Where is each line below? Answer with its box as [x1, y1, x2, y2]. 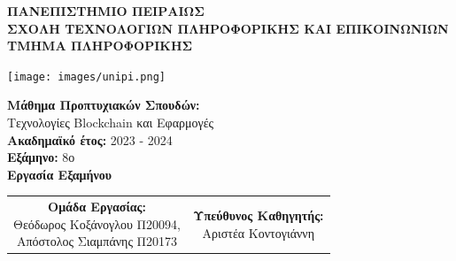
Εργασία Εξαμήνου [7, 165, 112, 183]
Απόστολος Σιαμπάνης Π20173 [16, 232, 178, 250]
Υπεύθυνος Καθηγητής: [193, 205, 324, 224]
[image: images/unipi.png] [7, 70, 166, 83]
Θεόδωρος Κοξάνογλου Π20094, [13, 214, 182, 233]
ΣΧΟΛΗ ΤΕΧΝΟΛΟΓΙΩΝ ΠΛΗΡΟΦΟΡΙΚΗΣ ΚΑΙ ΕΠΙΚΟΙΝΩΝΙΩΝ [7, 19, 449, 37]
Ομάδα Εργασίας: [48, 197, 146, 216]
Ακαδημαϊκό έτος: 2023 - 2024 [7, 130, 173, 149]
